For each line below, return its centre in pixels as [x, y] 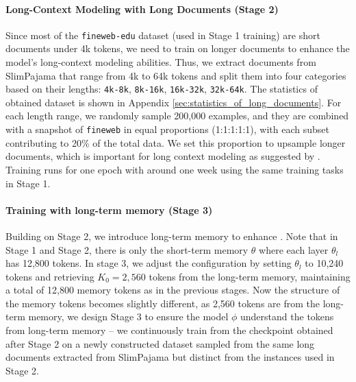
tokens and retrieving [50, 276]
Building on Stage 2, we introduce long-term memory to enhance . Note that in [172, 236]
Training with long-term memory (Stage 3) [109, 210]
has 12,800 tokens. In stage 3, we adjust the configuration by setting [149, 263]
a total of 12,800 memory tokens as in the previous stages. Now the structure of [173, 290]
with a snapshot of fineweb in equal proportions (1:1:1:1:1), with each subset [167, 129]
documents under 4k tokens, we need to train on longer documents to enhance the [178, 48]
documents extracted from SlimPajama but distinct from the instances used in [170, 357]
